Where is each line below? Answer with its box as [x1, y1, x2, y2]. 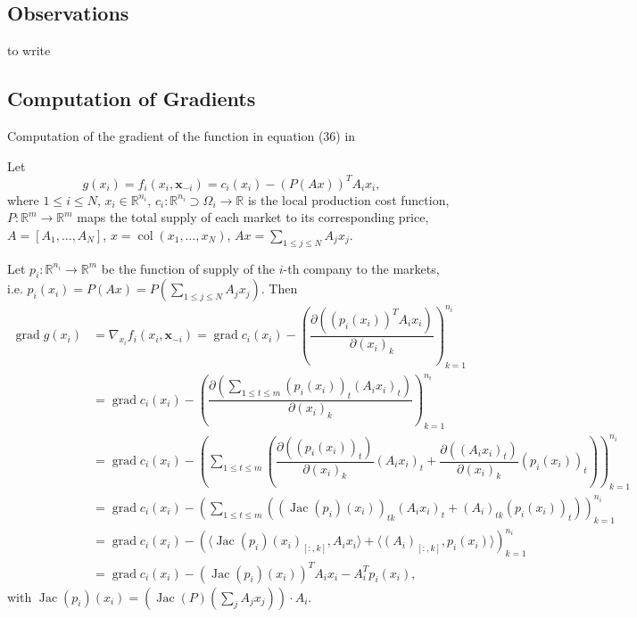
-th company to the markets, [283, 259, 440, 277]
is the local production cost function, [247, 190, 450, 209]
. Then [261, 279, 298, 298]
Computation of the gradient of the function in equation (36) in [7, 127, 356, 144]
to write [7, 41, 51, 60]
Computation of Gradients [7, 85, 256, 112]
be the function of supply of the [101, 259, 276, 277]
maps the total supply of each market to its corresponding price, [77, 208, 429, 227]
